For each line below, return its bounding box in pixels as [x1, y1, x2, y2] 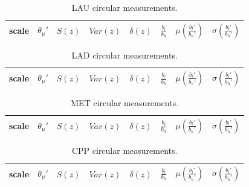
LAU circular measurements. [71, 1, 178, 13]
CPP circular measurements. [71, 144, 178, 157]
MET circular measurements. [71, 97, 179, 109]
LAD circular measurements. [71, 49, 178, 62]
